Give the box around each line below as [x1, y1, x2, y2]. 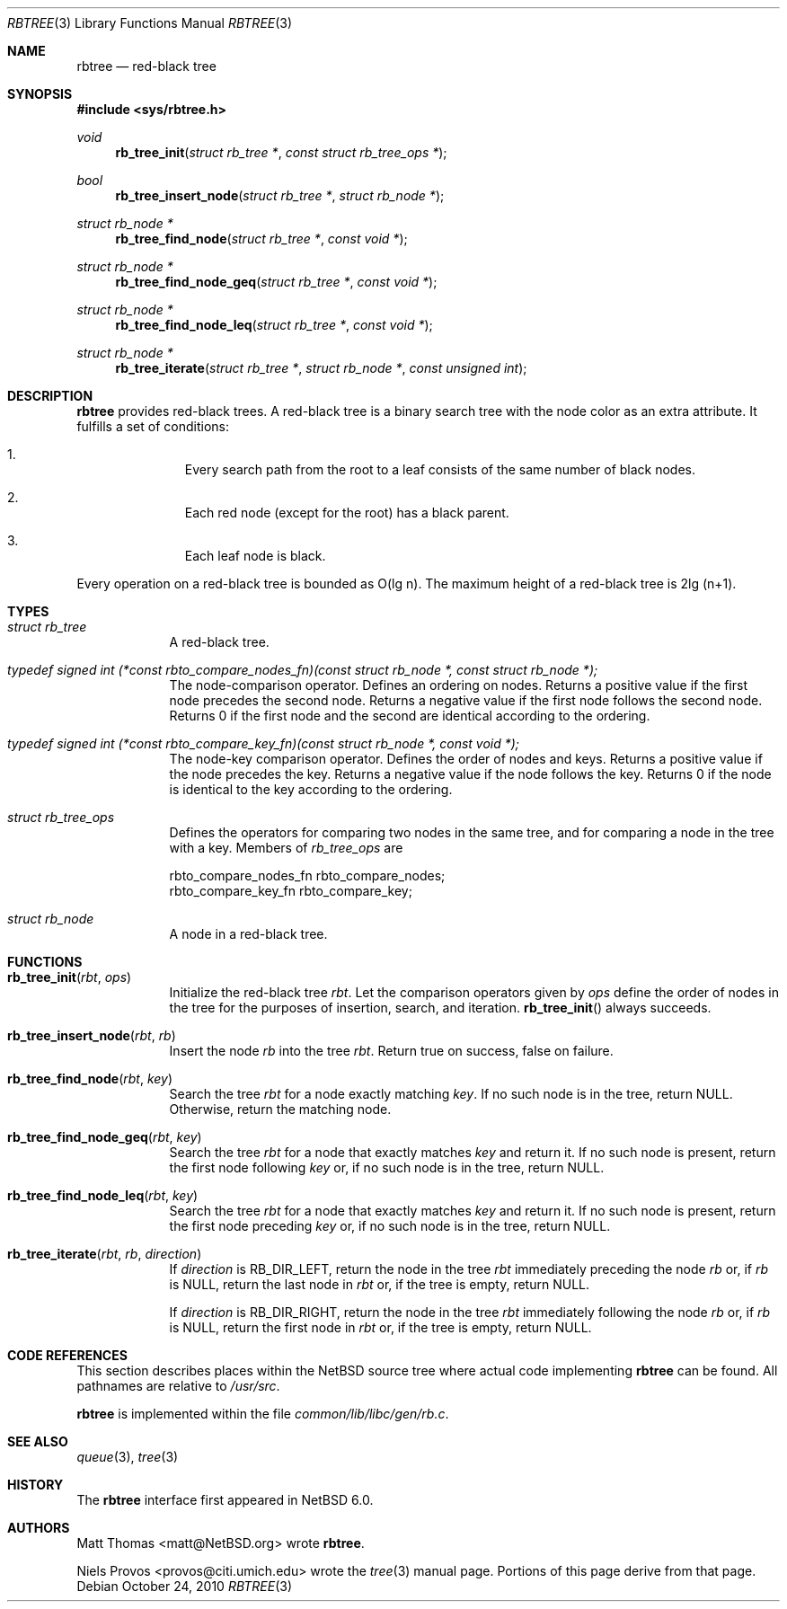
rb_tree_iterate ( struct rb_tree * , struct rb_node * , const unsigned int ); [115, 360, 527, 376]
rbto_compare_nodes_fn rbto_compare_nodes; [169, 868, 446, 883]
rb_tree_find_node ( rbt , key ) [7, 1071, 173, 1086]
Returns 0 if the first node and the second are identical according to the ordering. [169, 708, 650, 723]
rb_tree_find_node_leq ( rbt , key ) [7, 1188, 199, 1203]
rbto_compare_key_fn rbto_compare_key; [169, 883, 412, 898]
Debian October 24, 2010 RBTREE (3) [76, 1578, 293, 1594]
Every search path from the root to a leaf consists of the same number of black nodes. [184, 462, 696, 477]
